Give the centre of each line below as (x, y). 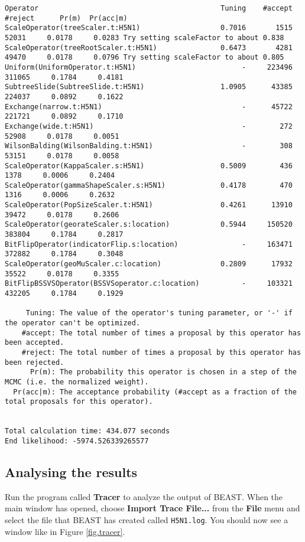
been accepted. (35, 343)
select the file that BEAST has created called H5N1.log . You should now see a (147, 519)
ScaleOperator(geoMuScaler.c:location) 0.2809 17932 (149, 264)
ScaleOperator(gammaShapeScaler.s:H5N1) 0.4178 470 (149, 185)
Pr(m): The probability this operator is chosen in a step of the (163, 372)
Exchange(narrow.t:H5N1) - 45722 (149, 107)
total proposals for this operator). (79, 402)
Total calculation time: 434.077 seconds (87, 431)
